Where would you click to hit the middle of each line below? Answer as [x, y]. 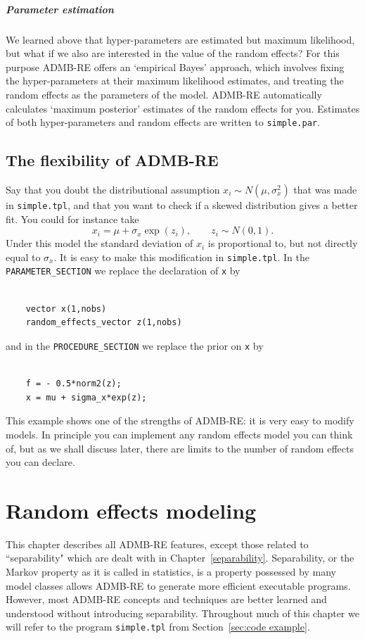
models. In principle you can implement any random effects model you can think [179, 434]
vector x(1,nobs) [66, 309]
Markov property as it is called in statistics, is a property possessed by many [171, 572]
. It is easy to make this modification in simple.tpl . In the [181, 257]
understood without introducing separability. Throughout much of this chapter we [182, 613]
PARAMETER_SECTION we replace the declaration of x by [123, 271]
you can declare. [40, 462]
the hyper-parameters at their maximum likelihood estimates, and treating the [175, 81]
